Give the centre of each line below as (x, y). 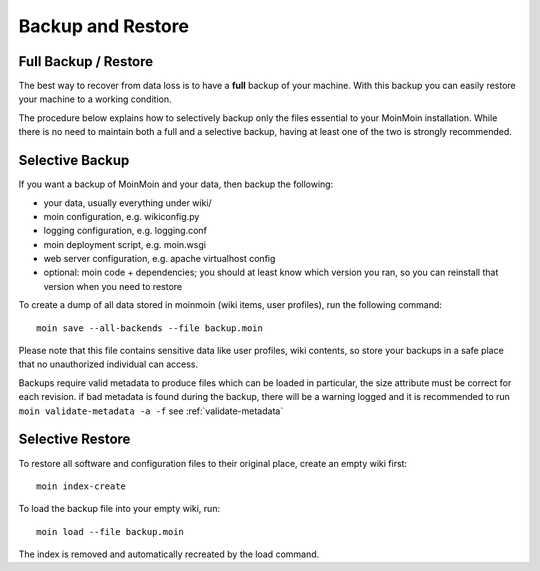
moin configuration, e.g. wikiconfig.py (121, 216)
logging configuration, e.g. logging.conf (125, 231)
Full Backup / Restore (86, 61)
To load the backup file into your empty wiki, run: (119, 509)
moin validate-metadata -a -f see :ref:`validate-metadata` (151, 411)
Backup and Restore (104, 26)
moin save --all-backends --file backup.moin (150, 328)
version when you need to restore (113, 286)
